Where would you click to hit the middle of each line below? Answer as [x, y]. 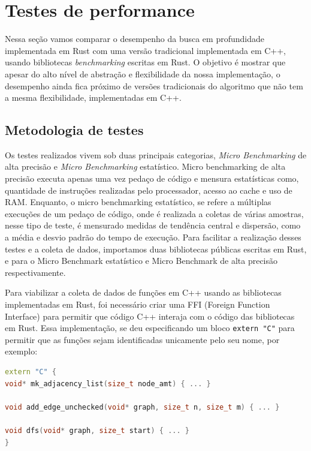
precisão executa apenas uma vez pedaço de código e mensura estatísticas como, [152, 178]
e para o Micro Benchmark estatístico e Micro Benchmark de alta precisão [141, 261]
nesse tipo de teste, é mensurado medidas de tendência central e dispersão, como [153, 225]
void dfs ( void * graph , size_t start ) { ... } [97, 431]
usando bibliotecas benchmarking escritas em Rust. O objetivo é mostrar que [145, 62]
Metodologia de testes [74, 130]
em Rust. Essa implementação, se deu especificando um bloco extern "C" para [150, 328]
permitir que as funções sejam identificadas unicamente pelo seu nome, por [142, 339]
